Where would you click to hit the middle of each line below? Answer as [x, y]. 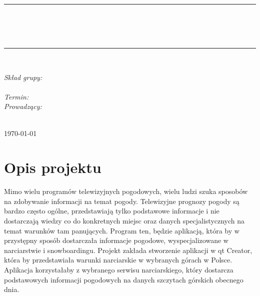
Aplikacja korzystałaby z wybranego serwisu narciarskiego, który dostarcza [119, 269]
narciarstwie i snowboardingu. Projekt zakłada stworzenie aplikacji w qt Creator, [128, 250]
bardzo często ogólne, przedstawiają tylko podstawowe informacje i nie [112, 211]
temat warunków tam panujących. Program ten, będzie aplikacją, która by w [122, 230]
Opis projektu [53, 167]
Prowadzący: [23, 106]
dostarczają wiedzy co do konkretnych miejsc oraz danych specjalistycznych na [124, 221]
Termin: [16, 96]
